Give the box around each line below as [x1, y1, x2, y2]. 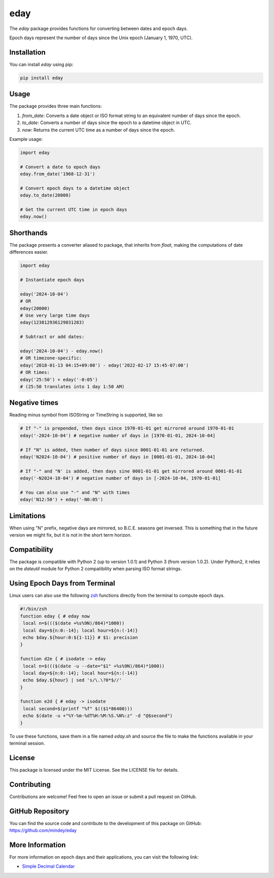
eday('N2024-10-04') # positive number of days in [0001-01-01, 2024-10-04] [20, 454, 216, 460]
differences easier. [9, 249, 49, 255]
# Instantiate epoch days [20, 277, 85, 283]
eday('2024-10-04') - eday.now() [20, 348, 104, 354]
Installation [9, 48, 46, 56]
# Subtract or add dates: [20, 334, 85, 340]
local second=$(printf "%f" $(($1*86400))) [23, 706, 133, 712]
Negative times [9, 398, 58, 407]
